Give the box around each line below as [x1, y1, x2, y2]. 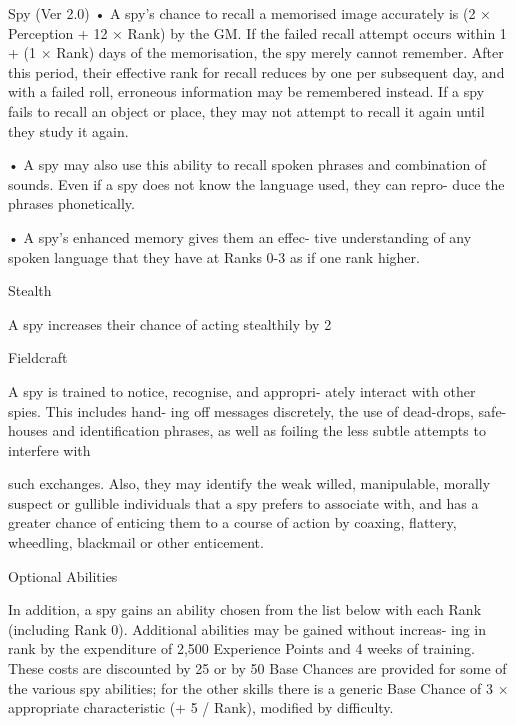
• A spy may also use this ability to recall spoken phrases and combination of [8, 154, 487, 175]
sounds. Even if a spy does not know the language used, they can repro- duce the [8, 173, 505, 194]
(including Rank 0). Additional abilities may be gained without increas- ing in [8, 618, 487, 639]
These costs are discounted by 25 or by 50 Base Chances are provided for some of [8, 658, 507, 679]
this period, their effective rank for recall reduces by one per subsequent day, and [8, 61, 505, 82]
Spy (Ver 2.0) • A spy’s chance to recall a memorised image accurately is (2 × [8, 3, 491, 23]
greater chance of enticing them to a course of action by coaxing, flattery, [8, 512, 457, 533]
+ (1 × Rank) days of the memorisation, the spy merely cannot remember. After [8, 42, 504, 63]
